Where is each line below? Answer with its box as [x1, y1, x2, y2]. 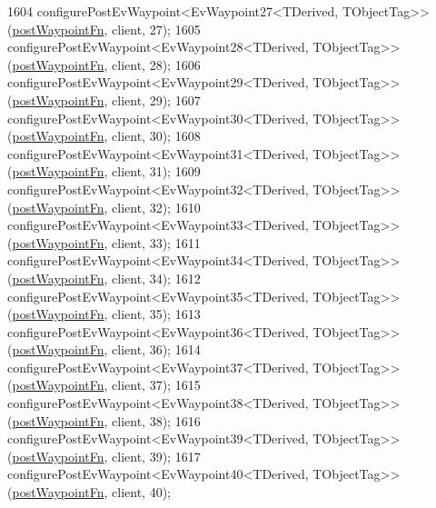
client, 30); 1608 [112, 126, 201, 145]
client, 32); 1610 [112, 197, 201, 216]
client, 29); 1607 [112, 90, 201, 109]
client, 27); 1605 [112, 19, 201, 38]
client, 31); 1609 [112, 162, 201, 181]
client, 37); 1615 [112, 375, 201, 394]
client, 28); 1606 [112, 55, 201, 74]
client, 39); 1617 [112, 446, 201, 465]
